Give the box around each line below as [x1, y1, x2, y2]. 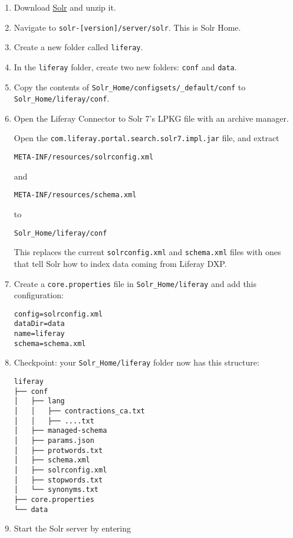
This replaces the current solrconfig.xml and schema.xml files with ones [14, 246, 281, 258]
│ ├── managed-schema [14, 426, 107, 435]
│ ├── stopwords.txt [14, 475, 103, 484]
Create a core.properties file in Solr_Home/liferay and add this [14, 277, 257, 289]
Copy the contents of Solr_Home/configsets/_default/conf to [14, 80, 246, 93]
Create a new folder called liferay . [14, 41, 143, 53]
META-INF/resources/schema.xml [14, 191, 137, 200]
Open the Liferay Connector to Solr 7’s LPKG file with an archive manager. [14, 112, 289, 124]
